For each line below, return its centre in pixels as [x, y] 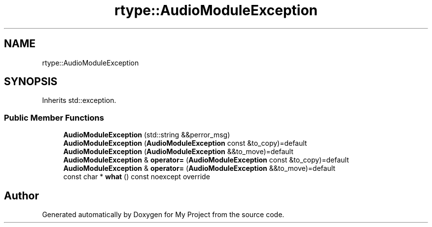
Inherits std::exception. [79, 100]
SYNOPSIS [31, 82]
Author [21, 195]
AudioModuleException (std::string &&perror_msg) [147, 135]
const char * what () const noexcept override [137, 177]
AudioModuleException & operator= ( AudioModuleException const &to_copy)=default [206, 160]
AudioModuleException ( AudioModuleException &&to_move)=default [178, 152]
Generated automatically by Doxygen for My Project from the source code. [163, 215]
